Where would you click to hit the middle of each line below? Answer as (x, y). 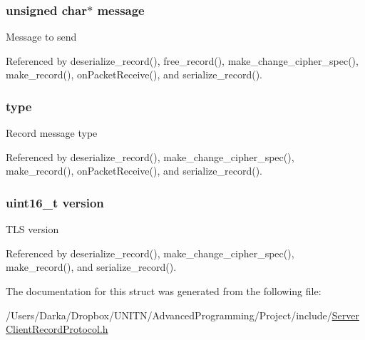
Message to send (41, 37)
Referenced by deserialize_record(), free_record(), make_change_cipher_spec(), (182, 60)
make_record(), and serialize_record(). (91, 267)
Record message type (52, 133)
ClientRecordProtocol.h (57, 329)
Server (345, 315)
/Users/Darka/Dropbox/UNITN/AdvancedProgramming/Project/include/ (169, 315)
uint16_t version (55, 202)
